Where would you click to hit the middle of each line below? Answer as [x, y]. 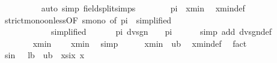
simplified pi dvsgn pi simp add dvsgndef [161, 31]
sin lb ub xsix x [44, 55]
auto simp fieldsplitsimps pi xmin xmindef [143, 8]
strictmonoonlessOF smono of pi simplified [88, 19]
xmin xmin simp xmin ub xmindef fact [140, 43]
